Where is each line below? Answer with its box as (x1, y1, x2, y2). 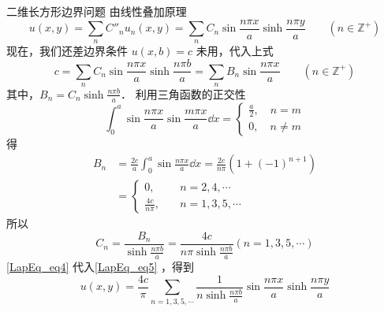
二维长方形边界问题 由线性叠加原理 (6, 3, 187, 19)
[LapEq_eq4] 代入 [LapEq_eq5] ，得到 (6, 258, 195, 275)
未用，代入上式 (196, 43, 274, 59)
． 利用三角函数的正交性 (121, 85, 246, 102)
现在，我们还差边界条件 (6, 43, 128, 59)
